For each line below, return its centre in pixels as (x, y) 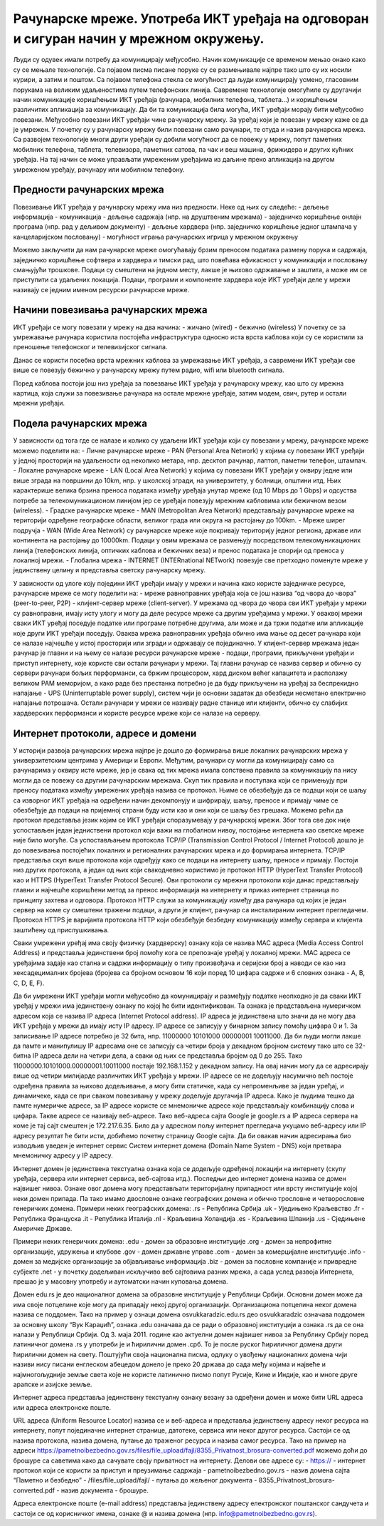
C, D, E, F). (29, 983)
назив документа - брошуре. (105, 1490)
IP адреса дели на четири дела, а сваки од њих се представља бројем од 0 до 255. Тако (167, 1056)
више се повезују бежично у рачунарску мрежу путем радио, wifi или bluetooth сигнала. (149, 370)
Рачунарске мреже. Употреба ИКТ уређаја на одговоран (191, 19)
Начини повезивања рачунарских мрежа (110, 310)
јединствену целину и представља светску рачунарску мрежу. (110, 570)
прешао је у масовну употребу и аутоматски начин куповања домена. (121, 1281)
